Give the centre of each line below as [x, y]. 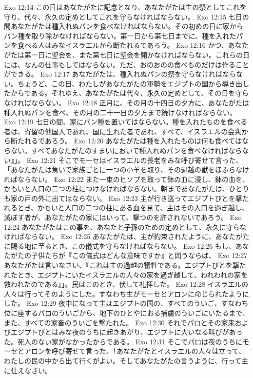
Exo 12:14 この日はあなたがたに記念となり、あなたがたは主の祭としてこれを [125, 7]
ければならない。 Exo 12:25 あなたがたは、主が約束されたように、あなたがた [127, 236]
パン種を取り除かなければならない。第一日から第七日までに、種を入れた [120, 35]
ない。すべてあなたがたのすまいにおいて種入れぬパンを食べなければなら [126, 150]
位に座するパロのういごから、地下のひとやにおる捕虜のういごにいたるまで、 [127, 313]
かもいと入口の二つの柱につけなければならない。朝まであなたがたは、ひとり [127, 189]
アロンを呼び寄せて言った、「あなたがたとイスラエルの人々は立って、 [135, 351]
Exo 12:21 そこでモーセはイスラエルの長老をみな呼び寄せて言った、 [135, 160]
